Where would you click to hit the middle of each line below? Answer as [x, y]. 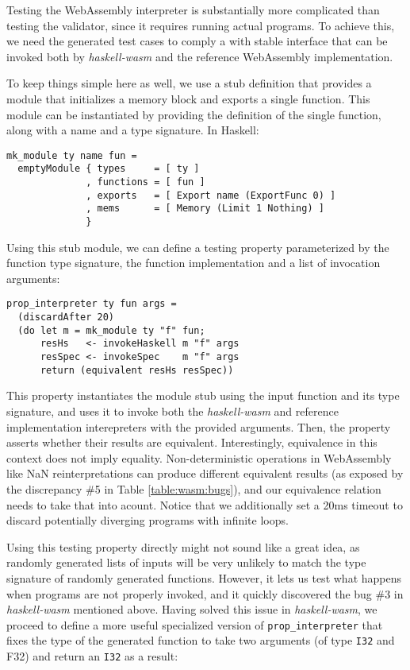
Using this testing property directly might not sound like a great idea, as [183, 546]
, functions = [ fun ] [146, 182]
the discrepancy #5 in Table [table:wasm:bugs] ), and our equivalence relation [194, 488]
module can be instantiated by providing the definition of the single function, [194, 114]
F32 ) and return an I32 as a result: [92, 656]
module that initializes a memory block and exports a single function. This [188, 98]
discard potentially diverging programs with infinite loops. [148, 520]
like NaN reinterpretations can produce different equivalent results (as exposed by [205, 473]
